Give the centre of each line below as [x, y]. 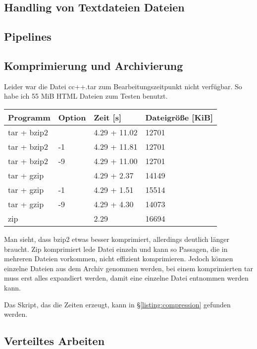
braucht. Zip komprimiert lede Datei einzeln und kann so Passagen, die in [116, 249]
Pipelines [28, 36]
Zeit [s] [108, 117]
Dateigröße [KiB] [179, 117]
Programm [29, 117]
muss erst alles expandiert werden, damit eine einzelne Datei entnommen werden [126, 278]
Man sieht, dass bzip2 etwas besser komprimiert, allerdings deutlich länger [117, 239]
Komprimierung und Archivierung [94, 65]
